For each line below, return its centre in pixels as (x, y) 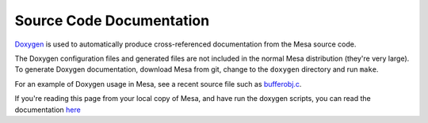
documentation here (48, 110)
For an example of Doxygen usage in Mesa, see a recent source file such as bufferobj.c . (158, 84)
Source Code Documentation (112, 20)
